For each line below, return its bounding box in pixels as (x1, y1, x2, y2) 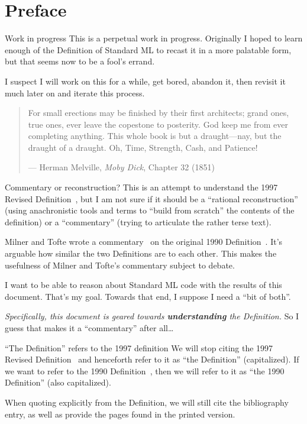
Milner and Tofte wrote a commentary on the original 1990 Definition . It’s (5, 235, 283, 248)
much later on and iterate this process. (5, 86, 145, 99)
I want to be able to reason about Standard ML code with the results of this (5, 279, 282, 291)
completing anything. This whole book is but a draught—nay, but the (28, 130, 282, 142)
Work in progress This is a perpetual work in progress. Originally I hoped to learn (5, 32, 303, 44)
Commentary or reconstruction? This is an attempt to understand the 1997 (5, 181, 278, 193)
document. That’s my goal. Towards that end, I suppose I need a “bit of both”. (5, 290, 291, 302)
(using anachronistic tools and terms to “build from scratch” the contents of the (5, 204, 295, 216)
